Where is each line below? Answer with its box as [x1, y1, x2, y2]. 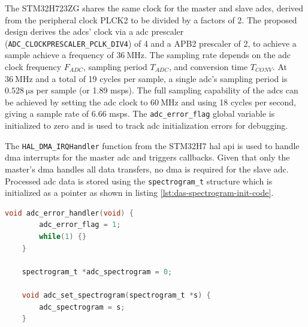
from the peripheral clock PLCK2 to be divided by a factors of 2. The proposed [5, 13, 297, 26]
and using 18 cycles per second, [181, 95, 297, 108]
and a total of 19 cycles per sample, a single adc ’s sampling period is [35, 72, 288, 84]
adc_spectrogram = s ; [39, 302, 125, 311]
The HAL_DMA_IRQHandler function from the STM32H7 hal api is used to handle [5, 139, 300, 152]
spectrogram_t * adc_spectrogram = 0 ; [22, 267, 173, 276]
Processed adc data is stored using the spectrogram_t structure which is [5, 174, 273, 187]
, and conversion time [168, 60, 248, 73]
